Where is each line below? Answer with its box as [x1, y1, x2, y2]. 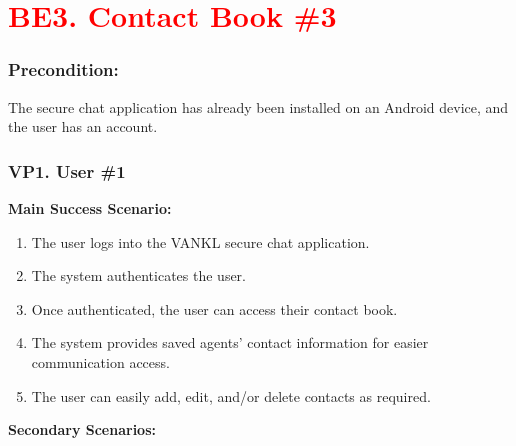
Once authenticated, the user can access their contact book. [31, 298, 398, 319]
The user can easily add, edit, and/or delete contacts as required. [31, 385, 431, 406]
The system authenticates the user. [31, 265, 246, 286]
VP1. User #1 [8, 158, 126, 183]
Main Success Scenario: [8, 198, 172, 218]
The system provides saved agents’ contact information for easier [31, 332, 429, 353]
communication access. [31, 351, 170, 372]
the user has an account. [8, 116, 158, 137]
